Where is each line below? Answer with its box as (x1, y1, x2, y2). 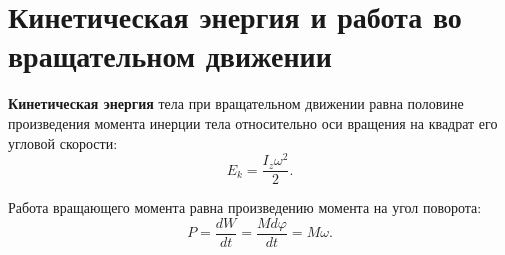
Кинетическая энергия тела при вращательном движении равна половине (8, 93, 464, 114)
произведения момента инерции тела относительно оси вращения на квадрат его (8, 112, 498, 133)
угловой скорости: (8, 132, 118, 153)
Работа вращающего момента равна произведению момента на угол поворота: (8, 197, 482, 218)
